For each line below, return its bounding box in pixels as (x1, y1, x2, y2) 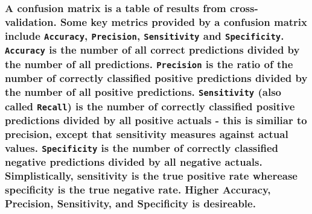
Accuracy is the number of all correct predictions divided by (5, 42, 300, 57)
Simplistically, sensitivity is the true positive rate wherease (5, 168, 298, 183)
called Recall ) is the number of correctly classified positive (5, 98, 295, 113)
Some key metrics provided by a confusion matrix (60, 14, 308, 29)
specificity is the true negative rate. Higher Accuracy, (5, 182, 271, 197)
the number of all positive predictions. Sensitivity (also (5, 84, 281, 99)
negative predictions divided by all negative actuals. (5, 154, 263, 169)
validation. (5, 14, 57, 29)
